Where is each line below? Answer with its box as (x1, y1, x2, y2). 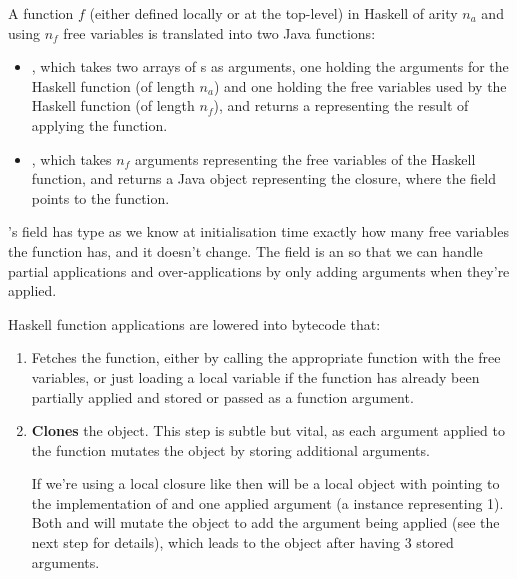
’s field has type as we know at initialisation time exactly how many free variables (8, 221, 509, 242)
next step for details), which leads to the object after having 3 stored (31, 532, 454, 553)
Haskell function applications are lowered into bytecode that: (8, 313, 381, 334)
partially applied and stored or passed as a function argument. (31, 386, 414, 407)
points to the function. (31, 187, 170, 208)
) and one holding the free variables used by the (213, 75, 507, 96)
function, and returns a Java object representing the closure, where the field (31, 168, 497, 189)
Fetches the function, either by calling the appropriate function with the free (31, 347, 501, 368)
